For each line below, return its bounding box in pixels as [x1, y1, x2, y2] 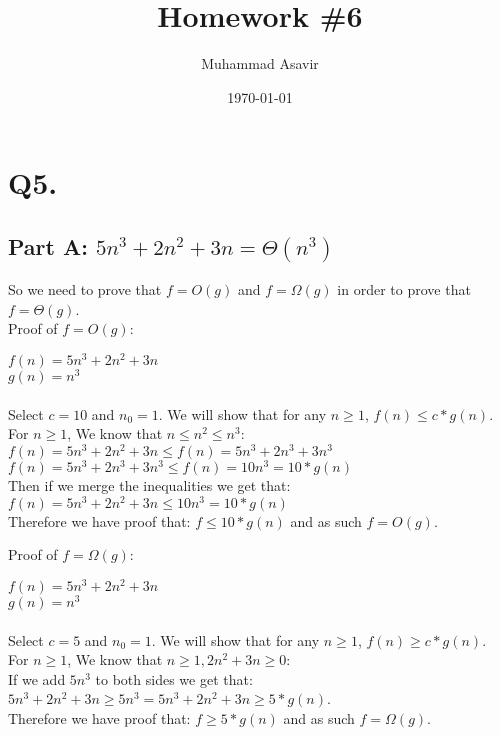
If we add [8, 668, 66, 689]
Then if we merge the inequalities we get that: [8, 474, 291, 495]
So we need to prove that [8, 279, 162, 300]
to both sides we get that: [95, 668, 253, 689]
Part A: [8, 230, 88, 261]
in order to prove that [337, 279, 471, 300]
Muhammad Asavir [201, 53, 319, 74]
